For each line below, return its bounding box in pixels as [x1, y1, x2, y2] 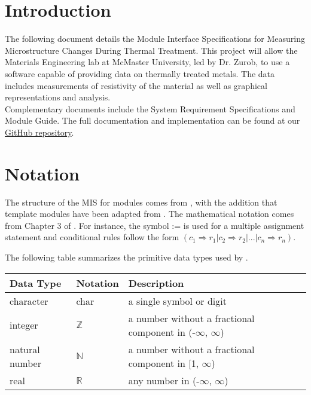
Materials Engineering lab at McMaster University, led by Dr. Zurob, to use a [5, 56, 290, 68]
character [10, 293, 48, 308]
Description [128, 275, 184, 290]
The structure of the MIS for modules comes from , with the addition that [5, 195, 278, 208]
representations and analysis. [5, 91, 111, 103]
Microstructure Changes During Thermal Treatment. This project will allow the [5, 44, 298, 56]
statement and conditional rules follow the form [5, 231, 179, 243]
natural [10, 342, 40, 356]
